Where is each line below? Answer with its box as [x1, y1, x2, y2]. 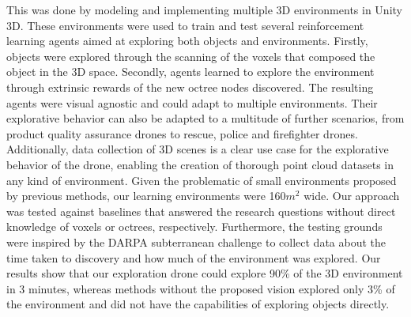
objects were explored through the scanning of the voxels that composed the [6, 47, 375, 64]
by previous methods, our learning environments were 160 [6, 187, 286, 204]
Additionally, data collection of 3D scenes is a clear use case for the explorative [6, 141, 389, 157]
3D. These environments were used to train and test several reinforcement [6, 17, 364, 33]
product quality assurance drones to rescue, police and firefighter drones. [6, 125, 358, 142]
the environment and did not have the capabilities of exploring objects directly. [6, 296, 390, 312]
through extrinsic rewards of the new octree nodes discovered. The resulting [6, 78, 374, 95]
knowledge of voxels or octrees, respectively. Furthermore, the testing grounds [6, 218, 383, 235]
